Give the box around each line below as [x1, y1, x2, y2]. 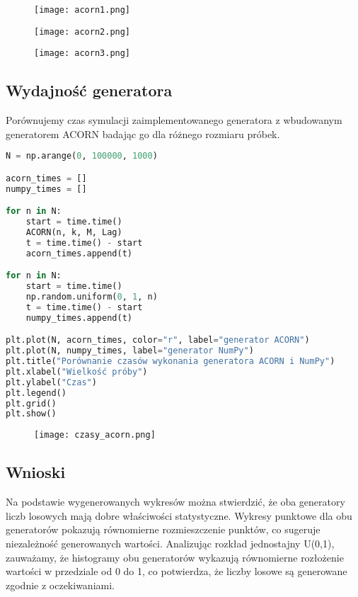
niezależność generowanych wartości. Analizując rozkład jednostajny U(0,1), [6, 536, 335, 550]
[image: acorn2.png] [34, 26, 131, 37]
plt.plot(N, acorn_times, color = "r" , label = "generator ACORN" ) [6, 335, 310, 346]
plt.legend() [6, 387, 67, 398]
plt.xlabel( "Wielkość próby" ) [6, 366, 148, 377]
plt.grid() [6, 398, 57, 409]
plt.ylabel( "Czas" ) [6, 377, 97, 387]
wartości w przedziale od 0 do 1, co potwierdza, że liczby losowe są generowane [6, 564, 347, 579]
